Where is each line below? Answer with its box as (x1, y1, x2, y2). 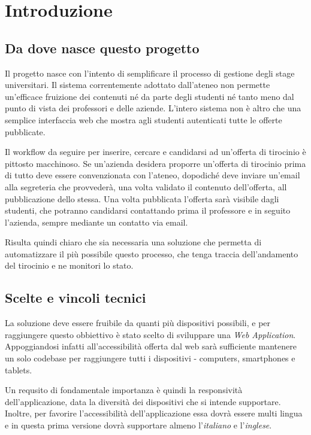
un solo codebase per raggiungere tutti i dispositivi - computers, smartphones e (5, 352, 295, 364)
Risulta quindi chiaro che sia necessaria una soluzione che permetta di (5, 236, 262, 248)
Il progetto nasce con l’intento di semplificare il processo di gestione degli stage (5, 66, 295, 79)
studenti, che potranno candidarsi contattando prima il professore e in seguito (5, 204, 291, 217)
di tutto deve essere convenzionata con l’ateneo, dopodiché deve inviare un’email (5, 169, 300, 181)
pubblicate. (5, 125, 46, 138)
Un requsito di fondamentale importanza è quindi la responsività (5, 384, 243, 396)
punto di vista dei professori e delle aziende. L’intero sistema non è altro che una (5, 102, 301, 114)
